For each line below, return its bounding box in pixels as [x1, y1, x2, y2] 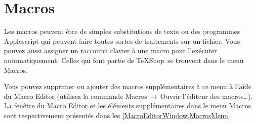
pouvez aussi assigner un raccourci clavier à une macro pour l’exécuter [4, 45, 217, 56]
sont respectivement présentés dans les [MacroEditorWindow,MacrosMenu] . [4, 110, 232, 120]
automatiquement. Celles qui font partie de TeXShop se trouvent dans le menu [4, 55, 244, 65]
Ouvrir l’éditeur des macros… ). [160, 91, 253, 101]
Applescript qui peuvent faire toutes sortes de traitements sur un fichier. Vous [4, 35, 240, 46]
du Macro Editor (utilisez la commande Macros [4, 91, 147, 101]
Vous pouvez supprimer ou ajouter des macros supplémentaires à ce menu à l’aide [4, 81, 252, 92]
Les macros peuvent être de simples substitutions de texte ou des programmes [4, 26, 240, 36]
